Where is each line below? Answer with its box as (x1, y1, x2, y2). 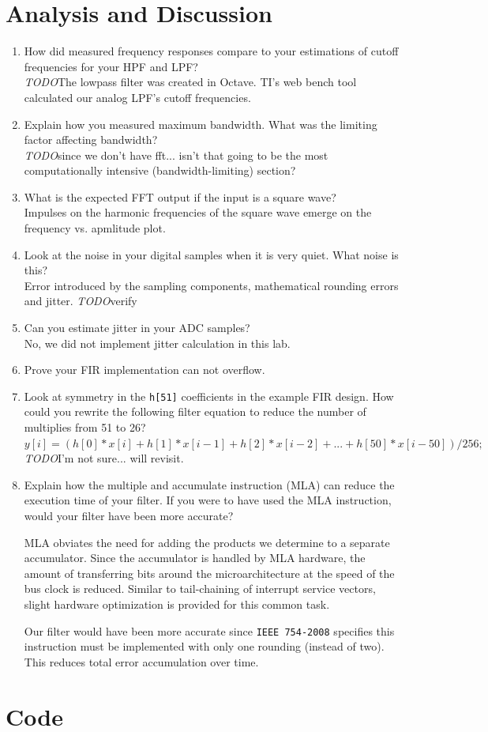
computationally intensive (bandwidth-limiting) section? (24, 162, 296, 179)
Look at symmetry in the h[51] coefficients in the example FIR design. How (24, 387, 394, 404)
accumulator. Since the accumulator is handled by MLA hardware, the (24, 549, 366, 566)
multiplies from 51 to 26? (24, 419, 146, 436)
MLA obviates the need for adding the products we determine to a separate (24, 534, 390, 550)
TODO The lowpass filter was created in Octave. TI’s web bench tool (24, 74, 357, 90)
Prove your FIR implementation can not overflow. (24, 361, 265, 378)
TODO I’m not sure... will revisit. (24, 450, 184, 466)
